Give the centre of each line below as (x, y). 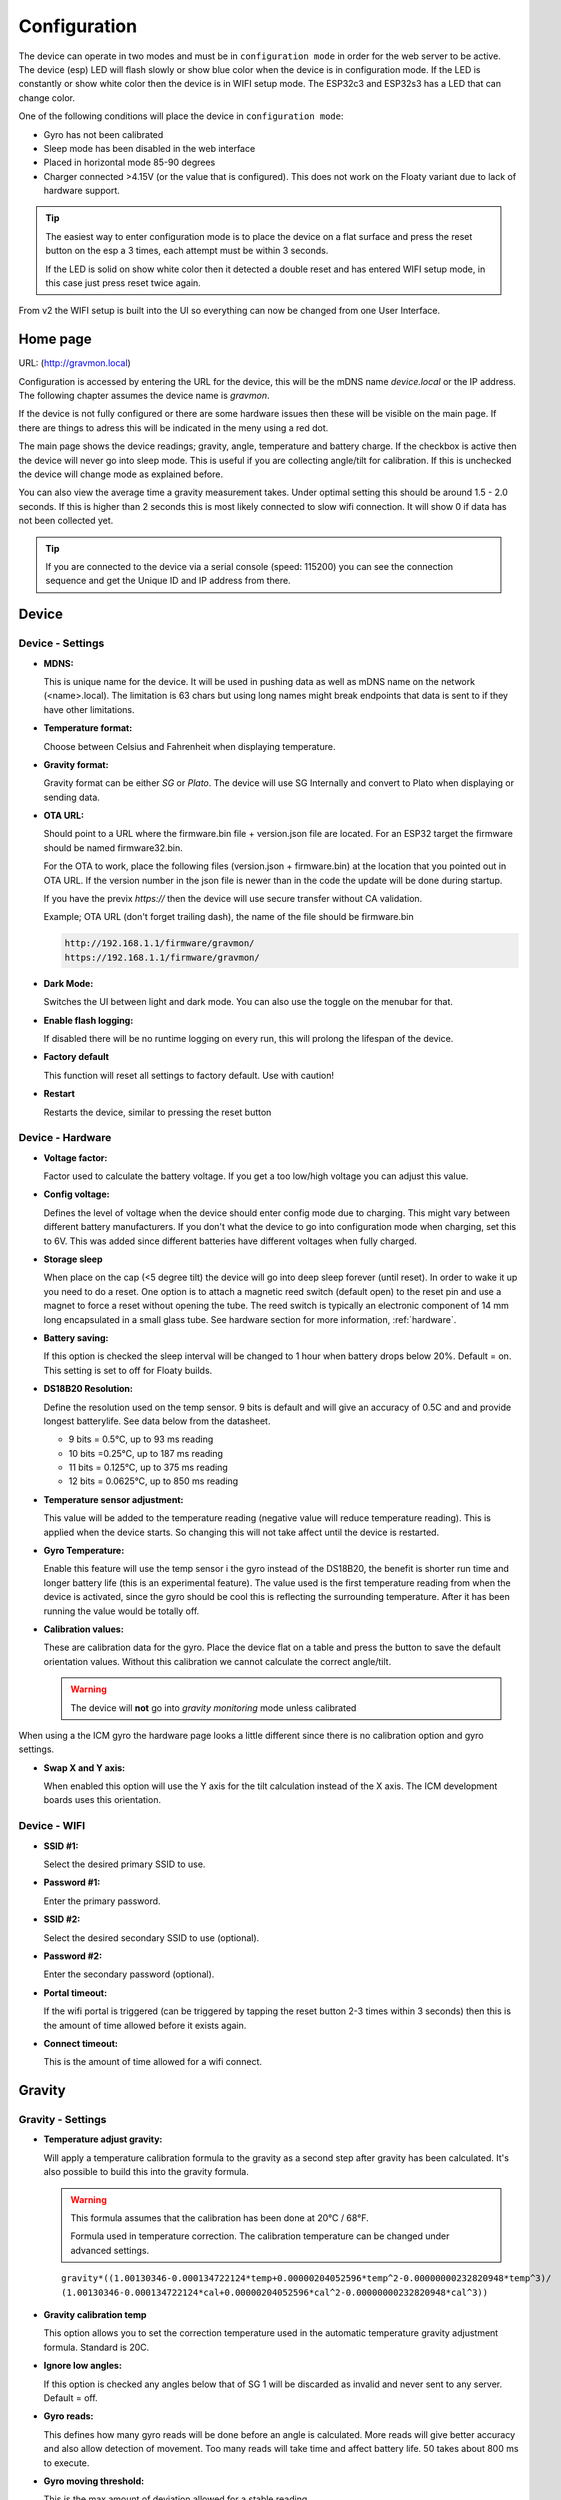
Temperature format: (88, 728)
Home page (55, 339)
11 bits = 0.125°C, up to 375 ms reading (148, 1467)
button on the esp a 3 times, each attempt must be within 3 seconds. (187, 251)
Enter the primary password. (102, 1901)
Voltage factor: (75, 1157)
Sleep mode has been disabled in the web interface (149, 148)
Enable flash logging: (88, 1020)
